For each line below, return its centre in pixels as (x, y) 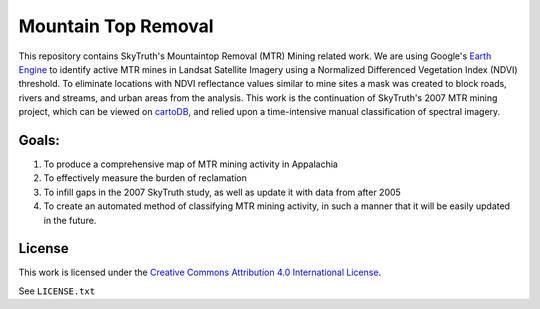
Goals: (39, 140)
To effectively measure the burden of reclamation (145, 178)
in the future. (70, 220)
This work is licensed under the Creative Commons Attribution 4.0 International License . (200, 272)
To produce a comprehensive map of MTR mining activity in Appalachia (191, 164)
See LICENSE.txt (56, 291)
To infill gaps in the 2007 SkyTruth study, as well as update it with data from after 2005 (222, 192)
